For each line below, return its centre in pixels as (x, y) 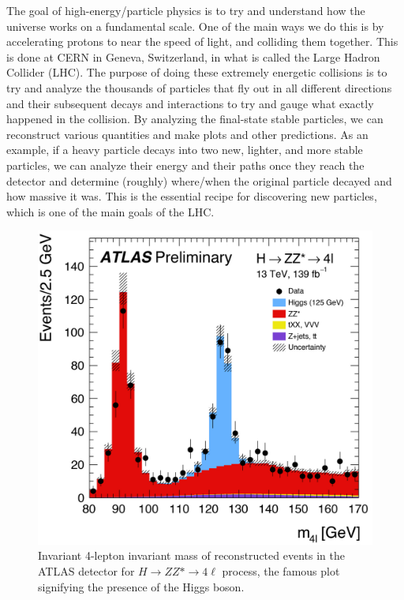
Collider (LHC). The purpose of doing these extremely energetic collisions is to (197, 72)
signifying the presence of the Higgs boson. (141, 586)
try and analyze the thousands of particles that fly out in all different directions (199, 87)
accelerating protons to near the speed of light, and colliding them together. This (202, 41)
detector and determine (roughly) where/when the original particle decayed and (199, 180)
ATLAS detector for (86, 571)
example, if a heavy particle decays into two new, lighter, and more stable (185, 150)
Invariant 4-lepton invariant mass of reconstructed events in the (191, 555)
